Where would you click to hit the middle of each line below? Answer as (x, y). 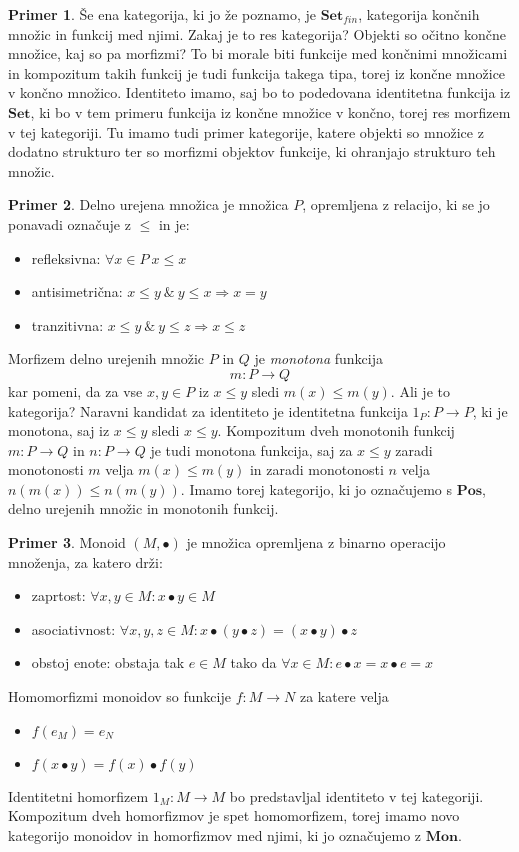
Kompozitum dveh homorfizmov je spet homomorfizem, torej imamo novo (234, 815)
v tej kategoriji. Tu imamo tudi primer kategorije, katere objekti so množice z (246, 131)
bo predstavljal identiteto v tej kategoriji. (356, 795)
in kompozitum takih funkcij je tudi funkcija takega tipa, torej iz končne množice (257, 72)
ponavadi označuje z (69, 223)
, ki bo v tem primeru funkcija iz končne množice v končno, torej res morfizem (270, 111)
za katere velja (344, 696)
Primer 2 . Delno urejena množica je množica (148, 204)
